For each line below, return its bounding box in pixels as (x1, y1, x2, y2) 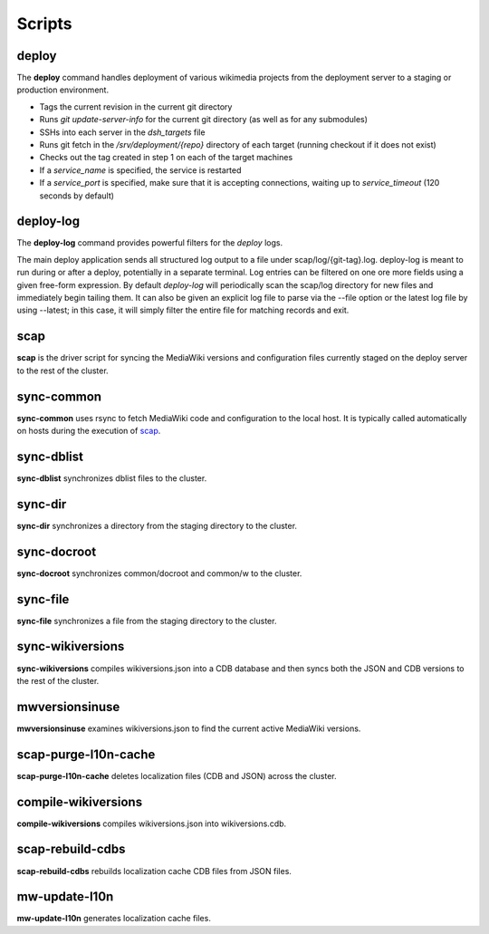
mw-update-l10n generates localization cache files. (16, 913, 212, 924)
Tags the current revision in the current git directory (39, 101, 233, 112)
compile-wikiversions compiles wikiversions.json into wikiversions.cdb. (16, 818, 287, 829)
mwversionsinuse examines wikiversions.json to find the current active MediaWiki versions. (16, 723, 361, 734)
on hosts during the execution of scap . (16, 426, 161, 437)
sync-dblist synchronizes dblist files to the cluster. (16, 472, 207, 484)
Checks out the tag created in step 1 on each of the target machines (39, 152, 293, 163)
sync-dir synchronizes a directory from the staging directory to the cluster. (16, 520, 298, 531)
